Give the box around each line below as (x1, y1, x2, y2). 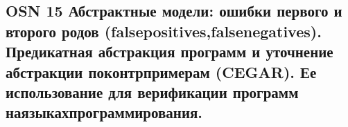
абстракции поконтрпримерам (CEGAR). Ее (6, 61, 317, 82)
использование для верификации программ (6, 81, 299, 102)
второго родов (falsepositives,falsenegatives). (6, 20, 322, 41)
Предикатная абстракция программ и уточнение (6, 41, 333, 62)
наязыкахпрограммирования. (6, 101, 203, 123)
